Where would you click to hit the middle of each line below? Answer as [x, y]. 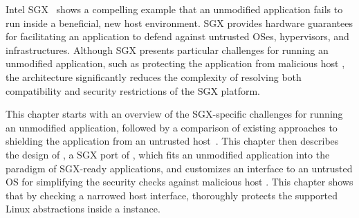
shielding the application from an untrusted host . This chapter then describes [172, 141]
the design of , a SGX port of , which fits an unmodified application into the [168, 154]
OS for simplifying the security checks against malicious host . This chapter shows [179, 182]
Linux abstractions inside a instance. [83, 209]
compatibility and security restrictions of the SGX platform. [133, 90]
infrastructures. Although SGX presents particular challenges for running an [167, 49]
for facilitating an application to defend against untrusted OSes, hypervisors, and [177, 36]
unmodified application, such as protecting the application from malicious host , [175, 63]
